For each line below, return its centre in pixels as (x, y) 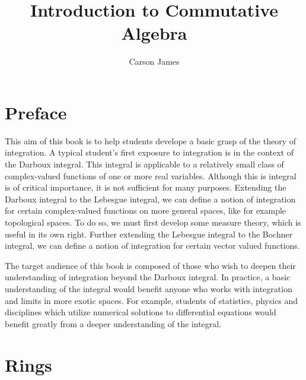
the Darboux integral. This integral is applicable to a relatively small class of (144, 164)
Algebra (154, 33)
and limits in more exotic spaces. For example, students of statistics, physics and (152, 300)
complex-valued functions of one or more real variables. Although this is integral (151, 175)
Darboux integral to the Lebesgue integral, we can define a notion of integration (150, 199)
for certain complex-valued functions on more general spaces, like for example (146, 210)
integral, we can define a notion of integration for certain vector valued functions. (152, 246)
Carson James (154, 61)
